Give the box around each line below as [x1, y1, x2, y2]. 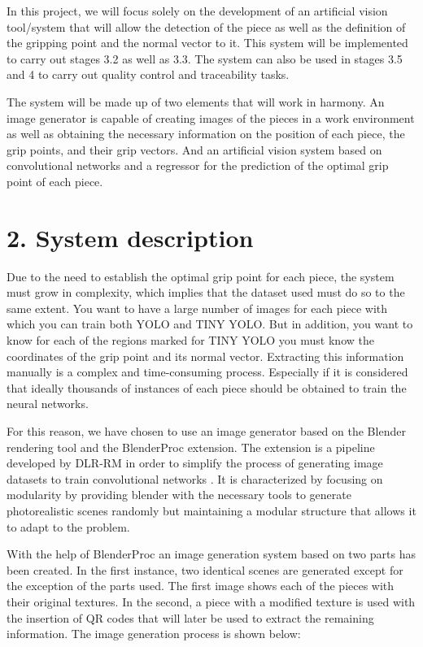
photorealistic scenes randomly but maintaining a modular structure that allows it [7, 502, 416, 519]
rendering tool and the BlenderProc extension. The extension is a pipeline [7, 438, 375, 455]
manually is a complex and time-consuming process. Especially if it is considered [7, 363, 408, 380]
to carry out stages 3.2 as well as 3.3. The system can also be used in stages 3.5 [7, 50, 403, 67]
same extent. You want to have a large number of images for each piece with [7, 299, 388, 316]
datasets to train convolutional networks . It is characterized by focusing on [7, 470, 383, 487]
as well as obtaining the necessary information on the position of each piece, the [7, 125, 405, 142]
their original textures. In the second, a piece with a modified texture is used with [7, 593, 416, 610]
